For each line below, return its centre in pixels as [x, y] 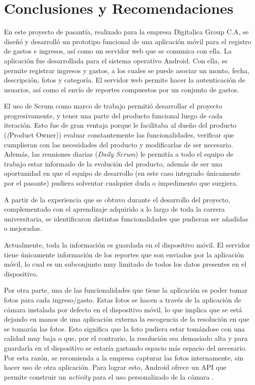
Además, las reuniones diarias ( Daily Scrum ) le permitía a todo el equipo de [119, 154]
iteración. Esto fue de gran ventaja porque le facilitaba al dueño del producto [120, 125]
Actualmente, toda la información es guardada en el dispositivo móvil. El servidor [127, 245]
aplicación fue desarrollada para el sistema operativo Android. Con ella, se [116, 60]
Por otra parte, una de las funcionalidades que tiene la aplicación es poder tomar [126, 290]
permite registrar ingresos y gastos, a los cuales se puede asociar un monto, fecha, [127, 70]
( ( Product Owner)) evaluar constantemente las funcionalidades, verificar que [119, 135]
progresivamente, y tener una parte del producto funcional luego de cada [113, 115]
